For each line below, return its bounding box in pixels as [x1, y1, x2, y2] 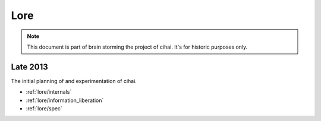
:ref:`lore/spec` [26, 105, 62, 112]
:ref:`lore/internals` [26, 88, 72, 95]
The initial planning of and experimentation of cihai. [11, 77, 137, 84]
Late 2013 [11, 62, 49, 72]
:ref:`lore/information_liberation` [26, 97, 104, 104]
